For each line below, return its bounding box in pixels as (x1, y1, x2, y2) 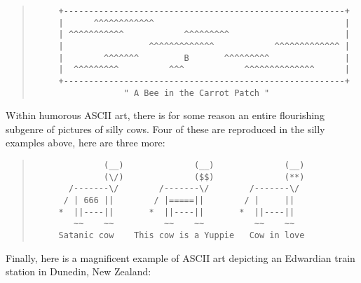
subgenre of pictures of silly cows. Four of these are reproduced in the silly (6, 121, 325, 136)
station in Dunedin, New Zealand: (6, 264, 151, 279)
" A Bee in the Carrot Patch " (123, 88, 270, 98)
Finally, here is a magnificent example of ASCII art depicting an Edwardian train (6, 250, 355, 265)
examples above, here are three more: (6, 135, 165, 150)
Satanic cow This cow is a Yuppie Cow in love (58, 230, 305, 240)
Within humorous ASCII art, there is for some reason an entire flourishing (6, 108, 325, 123)
